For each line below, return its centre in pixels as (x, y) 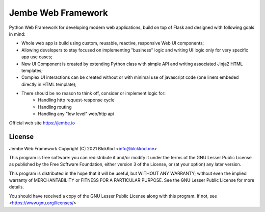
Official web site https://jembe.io (42, 123)
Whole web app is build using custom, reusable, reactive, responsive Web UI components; (113, 43)
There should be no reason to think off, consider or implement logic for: (93, 94)
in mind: (17, 34)
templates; (32, 71)
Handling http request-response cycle (76, 100)
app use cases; (37, 57)
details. (16, 187)
